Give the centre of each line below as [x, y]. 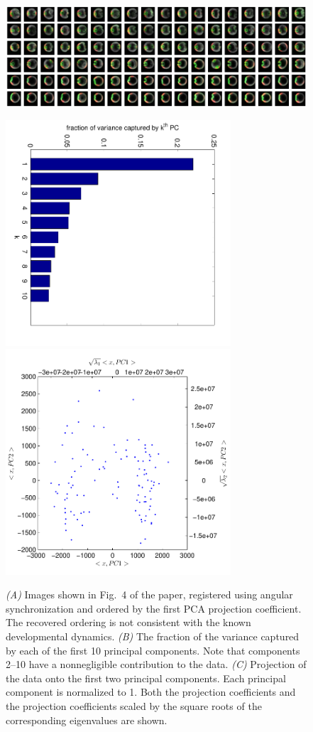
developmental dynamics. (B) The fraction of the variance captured [153, 636]
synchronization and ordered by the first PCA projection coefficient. [154, 608]
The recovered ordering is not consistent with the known [128, 622]
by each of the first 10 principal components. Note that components [153, 650]
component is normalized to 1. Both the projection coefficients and [151, 692]
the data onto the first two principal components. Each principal [146, 678]
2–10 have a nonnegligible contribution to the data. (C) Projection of [156, 664]
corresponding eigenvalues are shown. [87, 720]
